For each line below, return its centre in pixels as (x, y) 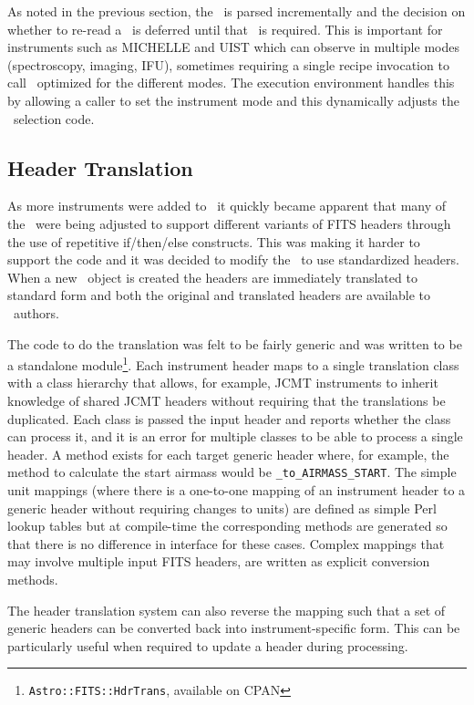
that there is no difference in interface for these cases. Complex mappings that (226, 543)
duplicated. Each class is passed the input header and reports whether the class (229, 418)
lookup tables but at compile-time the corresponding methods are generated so (227, 526)
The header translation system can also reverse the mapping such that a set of (227, 610)
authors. (36, 312)
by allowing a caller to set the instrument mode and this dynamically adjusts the (233, 100)
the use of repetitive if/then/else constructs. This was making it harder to (214, 241)
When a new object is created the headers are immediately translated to (212, 277)
